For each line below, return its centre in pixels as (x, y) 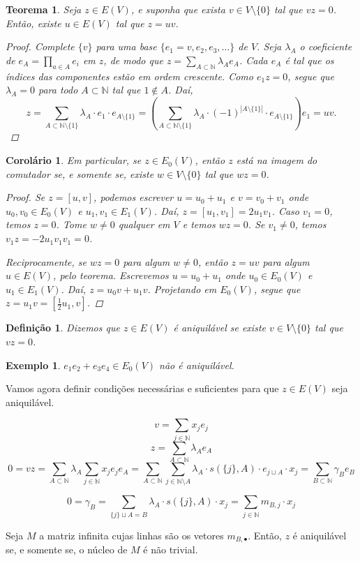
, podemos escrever (134, 197)
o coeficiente (326, 46)
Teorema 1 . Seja (44, 9)
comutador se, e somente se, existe (80, 173)
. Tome (71, 224)
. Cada (253, 60)
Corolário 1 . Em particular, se (74, 160)
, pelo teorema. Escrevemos (111, 275)
